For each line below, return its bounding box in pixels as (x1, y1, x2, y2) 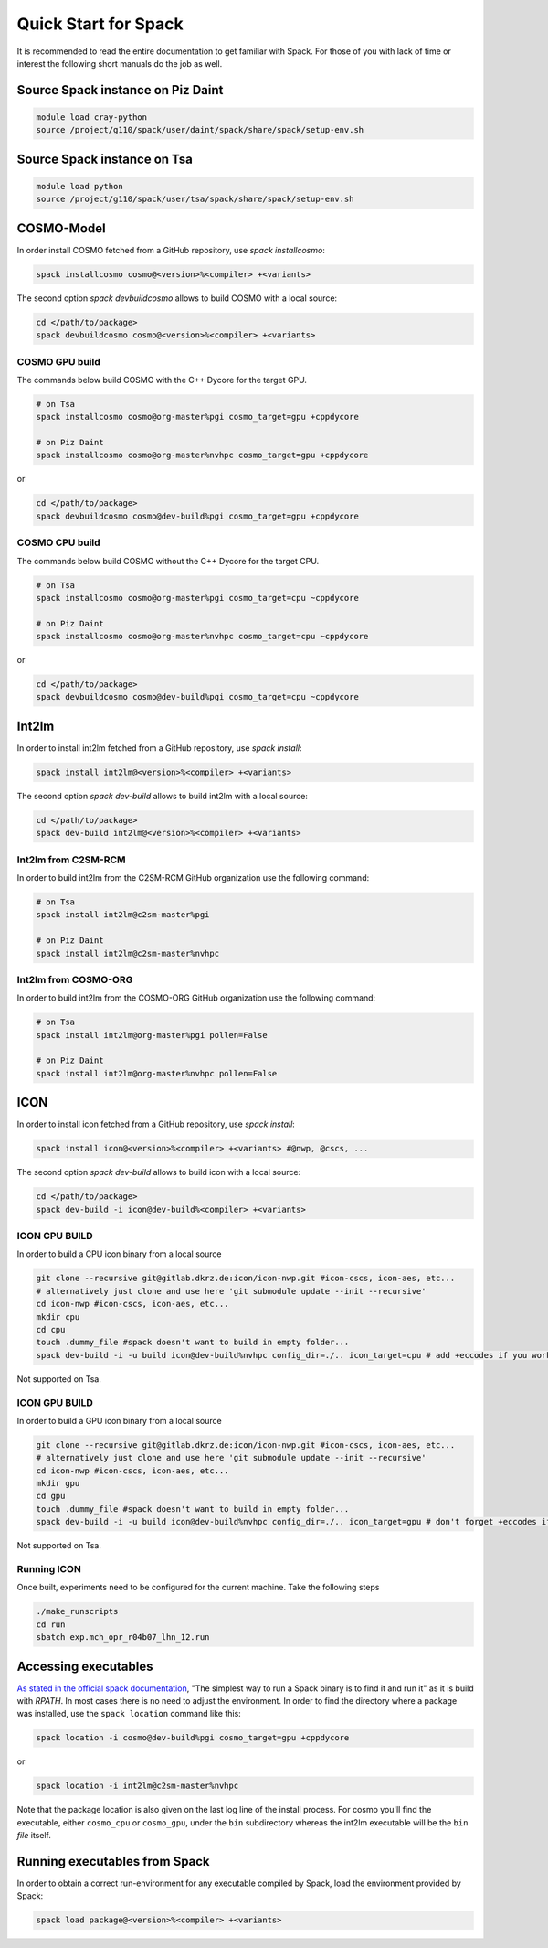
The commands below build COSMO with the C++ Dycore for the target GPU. (16, 374, 308, 385)
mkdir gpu (36, 1478, 80, 1489)
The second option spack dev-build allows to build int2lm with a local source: (16, 790, 308, 801)
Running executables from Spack (16, 1853, 210, 1869)
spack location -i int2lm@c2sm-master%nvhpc (36, 1781, 239, 1792)
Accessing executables (16, 1658, 153, 1674)
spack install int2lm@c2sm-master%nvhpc (36, 947, 219, 958)
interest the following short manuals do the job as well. (16, 58, 223, 69)
